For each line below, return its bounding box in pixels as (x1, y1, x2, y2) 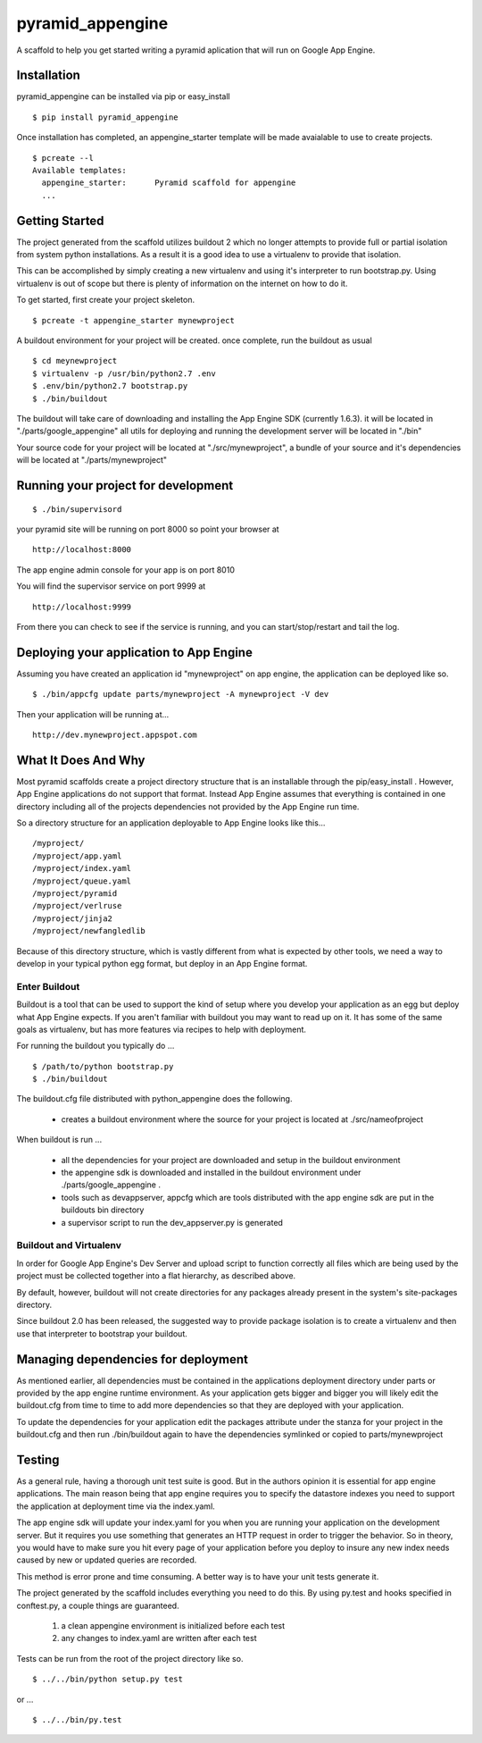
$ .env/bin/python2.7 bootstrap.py (32, 381, 188, 391)
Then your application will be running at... (16, 708, 170, 719)
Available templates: (32, 165, 127, 176)
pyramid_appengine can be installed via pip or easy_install (16, 91, 231, 102)
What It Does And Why (16, 752, 145, 767)
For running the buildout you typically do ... (16, 1041, 175, 1052)
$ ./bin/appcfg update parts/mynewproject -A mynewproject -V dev (32, 689, 329, 700)
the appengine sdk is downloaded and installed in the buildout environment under (61, 1167, 361, 1178)
